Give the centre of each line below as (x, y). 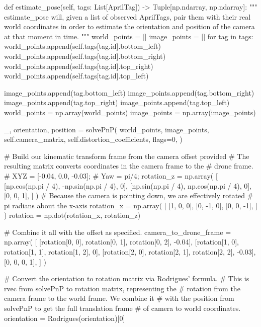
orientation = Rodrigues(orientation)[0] (65, 318)
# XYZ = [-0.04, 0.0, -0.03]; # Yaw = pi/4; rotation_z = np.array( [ (111, 175)
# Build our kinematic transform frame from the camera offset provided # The (127, 156)
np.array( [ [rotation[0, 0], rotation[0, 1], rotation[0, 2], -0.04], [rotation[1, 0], (122, 242)
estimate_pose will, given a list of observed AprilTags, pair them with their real (127, 16)
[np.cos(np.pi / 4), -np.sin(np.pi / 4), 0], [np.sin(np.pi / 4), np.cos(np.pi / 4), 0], (128, 185)
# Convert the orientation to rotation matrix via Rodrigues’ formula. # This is (127, 278)
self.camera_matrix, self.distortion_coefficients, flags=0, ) (93, 139)
